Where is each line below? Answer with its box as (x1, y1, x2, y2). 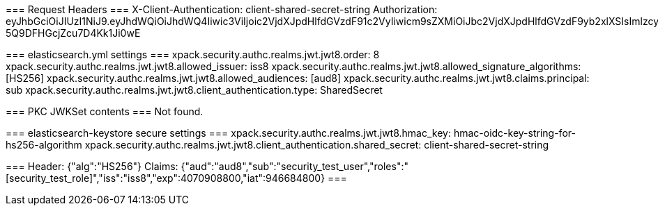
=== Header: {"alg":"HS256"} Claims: (6, 160, 178, 172)
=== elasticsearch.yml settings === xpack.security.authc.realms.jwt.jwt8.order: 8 (6, 49, 380, 60)
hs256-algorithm (6, 139, 82, 151)
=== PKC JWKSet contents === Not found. (6, 105, 204, 117)
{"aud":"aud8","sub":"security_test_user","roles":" (181, 160, 408, 172)
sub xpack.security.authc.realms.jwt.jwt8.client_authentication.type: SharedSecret (6, 84, 383, 96)
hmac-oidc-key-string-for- (453, 127, 576, 139)
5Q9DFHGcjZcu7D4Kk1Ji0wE (6, 27, 141, 39)
